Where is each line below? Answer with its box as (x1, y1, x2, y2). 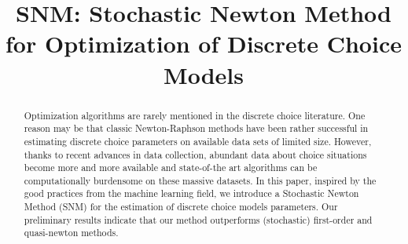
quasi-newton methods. (24, 226, 119, 239)
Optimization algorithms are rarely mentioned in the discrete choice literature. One (24, 108, 366, 122)
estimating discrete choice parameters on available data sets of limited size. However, (24, 134, 372, 147)
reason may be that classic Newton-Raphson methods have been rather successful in (24, 122, 369, 135)
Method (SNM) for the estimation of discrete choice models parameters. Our (24, 200, 338, 213)
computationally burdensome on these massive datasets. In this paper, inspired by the (24, 173, 377, 187)
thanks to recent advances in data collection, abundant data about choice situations (24, 147, 367, 161)
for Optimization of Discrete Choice (6, 27, 402, 60)
